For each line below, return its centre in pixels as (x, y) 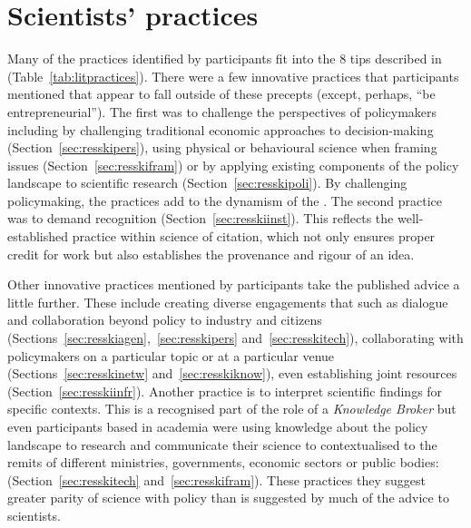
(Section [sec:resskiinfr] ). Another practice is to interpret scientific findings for (225, 391)
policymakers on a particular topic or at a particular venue (171, 355)
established (38, 236)
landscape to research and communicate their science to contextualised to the (222, 444)
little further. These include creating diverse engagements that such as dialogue (228, 302)
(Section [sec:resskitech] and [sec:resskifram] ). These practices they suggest (216, 479)
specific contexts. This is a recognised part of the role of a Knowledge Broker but (232, 409)
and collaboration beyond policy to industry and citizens (165, 320)
